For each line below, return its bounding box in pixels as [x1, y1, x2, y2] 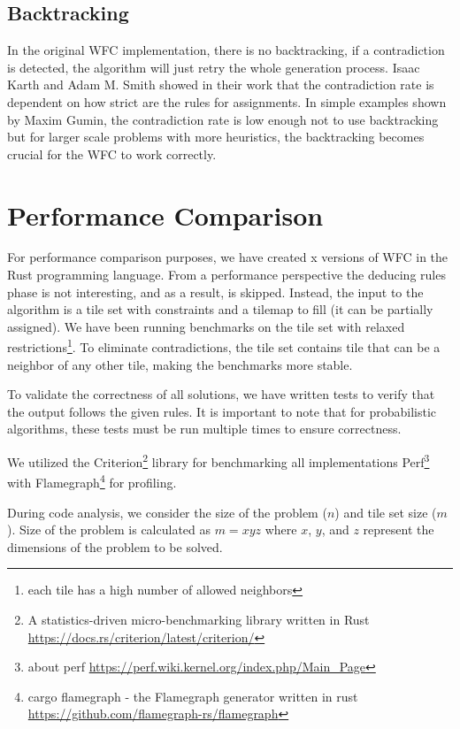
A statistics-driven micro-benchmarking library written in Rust [27, 610, 370, 628]
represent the [363, 520, 434, 539]
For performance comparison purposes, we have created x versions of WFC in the [7, 248, 448, 266]
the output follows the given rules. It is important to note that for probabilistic [7, 402, 437, 420]
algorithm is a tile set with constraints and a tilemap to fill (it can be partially [7, 300, 433, 318]
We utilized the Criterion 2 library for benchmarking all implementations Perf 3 [7, 450, 430, 471]
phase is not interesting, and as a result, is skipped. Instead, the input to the [7, 282, 424, 301]
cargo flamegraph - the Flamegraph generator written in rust [27, 687, 358, 705]
